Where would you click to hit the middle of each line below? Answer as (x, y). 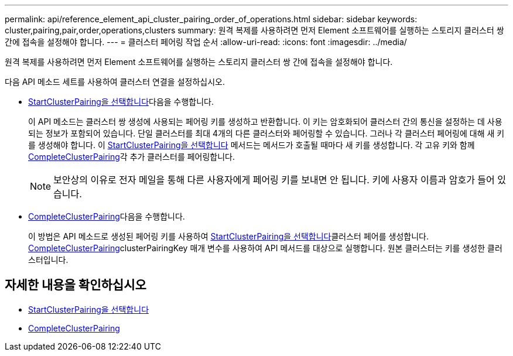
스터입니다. (48, 260)
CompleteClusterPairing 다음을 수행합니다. (107, 216)
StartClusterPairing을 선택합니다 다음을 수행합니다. (121, 102)
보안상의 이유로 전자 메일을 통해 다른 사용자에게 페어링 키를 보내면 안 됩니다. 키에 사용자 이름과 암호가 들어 (274, 180)
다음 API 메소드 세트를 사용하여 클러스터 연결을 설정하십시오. (115, 82)
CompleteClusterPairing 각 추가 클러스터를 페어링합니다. (132, 157)
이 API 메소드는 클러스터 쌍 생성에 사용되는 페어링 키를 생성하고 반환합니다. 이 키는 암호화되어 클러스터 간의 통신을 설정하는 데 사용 (265, 121)
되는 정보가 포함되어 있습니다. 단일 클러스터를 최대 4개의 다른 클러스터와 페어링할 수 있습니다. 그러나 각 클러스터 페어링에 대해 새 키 (266, 133)
